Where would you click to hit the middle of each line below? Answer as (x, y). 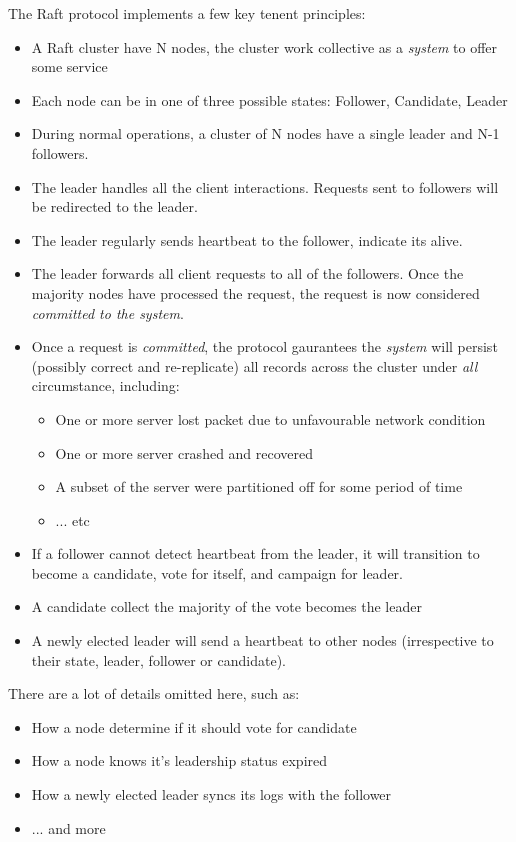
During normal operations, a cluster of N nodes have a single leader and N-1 (265, 133)
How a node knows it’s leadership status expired (179, 760)
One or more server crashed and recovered (184, 452)
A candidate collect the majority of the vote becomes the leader (226, 606)
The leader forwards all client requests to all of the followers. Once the (247, 273)
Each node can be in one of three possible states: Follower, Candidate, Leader (269, 99)
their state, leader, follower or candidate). (158, 659)
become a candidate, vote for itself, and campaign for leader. (217, 572)
